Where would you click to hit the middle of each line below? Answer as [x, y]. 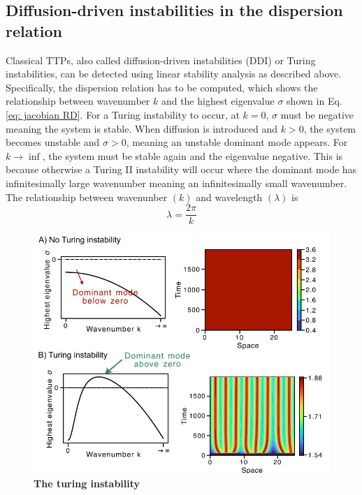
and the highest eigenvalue [218, 101]
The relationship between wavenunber [87, 197]
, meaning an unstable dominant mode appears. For [237, 142]
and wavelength [229, 197]
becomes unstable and [53, 142]
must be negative [317, 114]
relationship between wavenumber [78, 101]
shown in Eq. [314, 101]
